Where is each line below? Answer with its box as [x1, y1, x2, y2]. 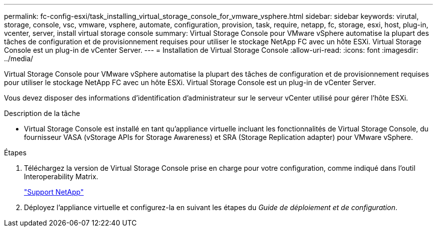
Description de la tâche [4, 109, 80, 117]
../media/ [4, 54, 33, 63]
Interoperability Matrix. [24, 172, 98, 181]
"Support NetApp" [24, 188, 84, 196]
